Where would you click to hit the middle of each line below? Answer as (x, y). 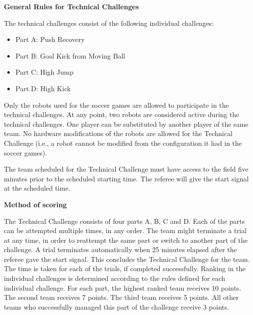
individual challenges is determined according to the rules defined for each (115, 278)
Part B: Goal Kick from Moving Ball (70, 55)
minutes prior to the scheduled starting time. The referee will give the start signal (126, 178)
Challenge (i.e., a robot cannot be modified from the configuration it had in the (123, 143)
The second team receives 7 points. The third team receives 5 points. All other (121, 297)
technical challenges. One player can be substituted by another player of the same (126, 124)
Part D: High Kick (43, 88)
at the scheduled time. (37, 188)
